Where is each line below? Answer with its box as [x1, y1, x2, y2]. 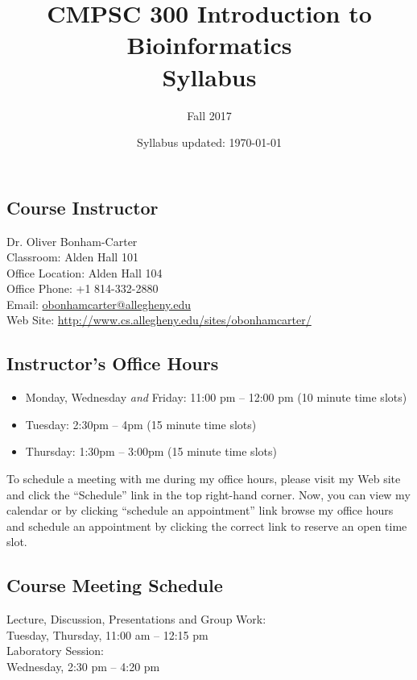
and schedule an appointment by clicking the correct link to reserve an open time [6, 517, 407, 534]
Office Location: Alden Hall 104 [6, 264, 163, 281]
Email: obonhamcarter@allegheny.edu [6, 295, 191, 312]
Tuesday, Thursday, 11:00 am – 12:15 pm [6, 626, 208, 643]
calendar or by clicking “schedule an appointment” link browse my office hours [6, 502, 394, 519]
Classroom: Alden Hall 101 [6, 248, 138, 265]
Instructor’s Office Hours [6, 351, 219, 376]
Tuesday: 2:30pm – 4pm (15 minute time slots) [25, 415, 257, 432]
